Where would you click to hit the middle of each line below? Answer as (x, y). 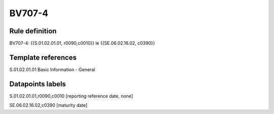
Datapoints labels (38, 84)
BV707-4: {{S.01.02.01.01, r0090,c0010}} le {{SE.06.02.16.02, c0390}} (82, 43)
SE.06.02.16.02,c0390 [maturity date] (48, 105)
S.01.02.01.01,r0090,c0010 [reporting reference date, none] (71, 96)
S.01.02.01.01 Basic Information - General (52, 69)
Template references (43, 57)
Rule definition (33, 31)
